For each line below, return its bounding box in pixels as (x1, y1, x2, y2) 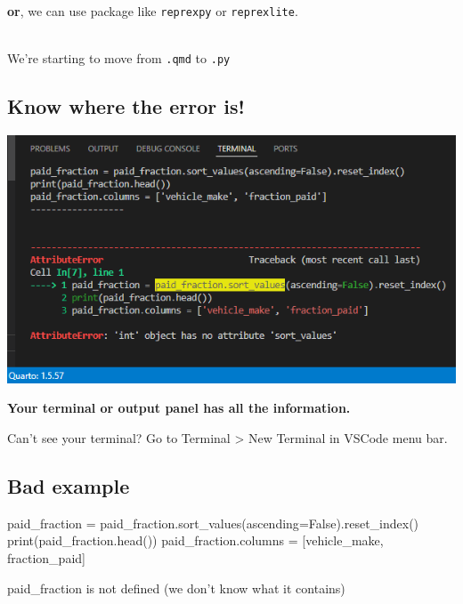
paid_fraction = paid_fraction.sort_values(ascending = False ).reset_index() (7, 513, 419, 532)
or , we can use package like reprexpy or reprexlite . (7, 2, 298, 20)
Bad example (7, 471, 130, 499)
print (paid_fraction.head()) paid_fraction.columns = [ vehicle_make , (7, 531, 384, 550)
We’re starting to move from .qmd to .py (7, 49, 231, 68)
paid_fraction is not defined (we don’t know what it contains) (7, 578, 345, 597)
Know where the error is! (7, 93, 245, 120)
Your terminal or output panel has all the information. (7, 399, 351, 417)
